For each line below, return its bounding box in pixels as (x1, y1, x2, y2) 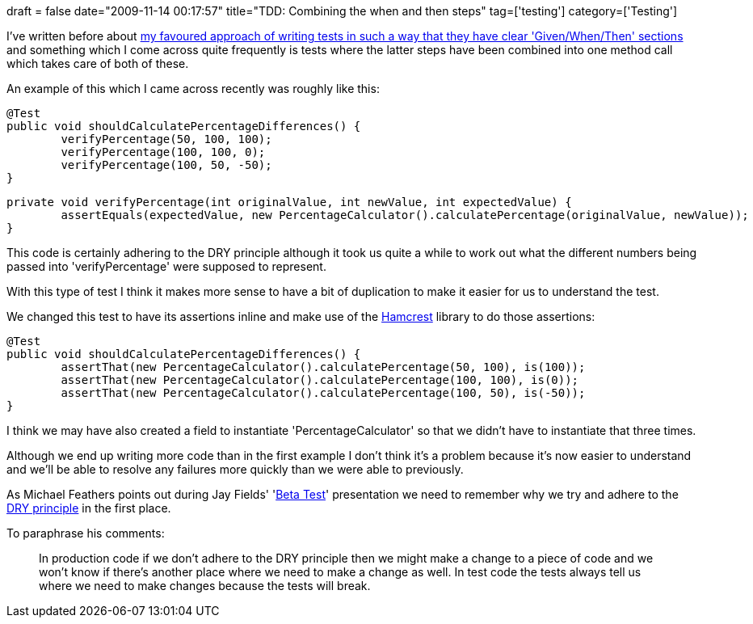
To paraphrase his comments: (6, 526, 165, 540)
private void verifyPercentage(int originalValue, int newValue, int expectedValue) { (6, 196, 572, 209)
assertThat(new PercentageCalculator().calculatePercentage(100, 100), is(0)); (61, 373, 579, 386)
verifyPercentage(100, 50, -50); (61, 158, 272, 171)
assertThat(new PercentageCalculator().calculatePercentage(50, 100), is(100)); (61, 360, 586, 373)
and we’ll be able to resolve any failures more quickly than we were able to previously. (6, 462, 464, 476)
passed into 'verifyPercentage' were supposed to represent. (6, 259, 326, 273)
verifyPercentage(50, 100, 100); (61, 133, 272, 145)
